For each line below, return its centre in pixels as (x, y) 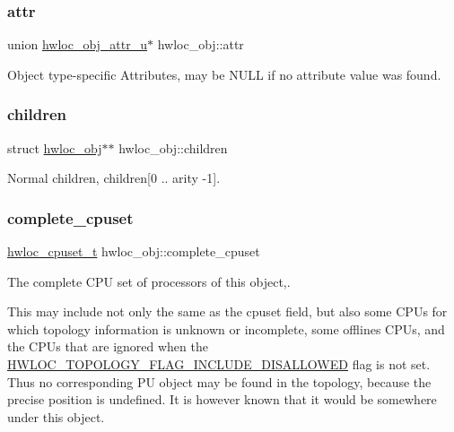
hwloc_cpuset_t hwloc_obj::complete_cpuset (134, 251)
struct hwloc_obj (55, 147)
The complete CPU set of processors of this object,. (149, 281)
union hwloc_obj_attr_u (78, 44)
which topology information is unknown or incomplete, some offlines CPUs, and (226, 328)
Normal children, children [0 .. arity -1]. (114, 178)
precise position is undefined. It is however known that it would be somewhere (222, 399)
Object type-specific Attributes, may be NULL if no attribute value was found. (224, 74)
